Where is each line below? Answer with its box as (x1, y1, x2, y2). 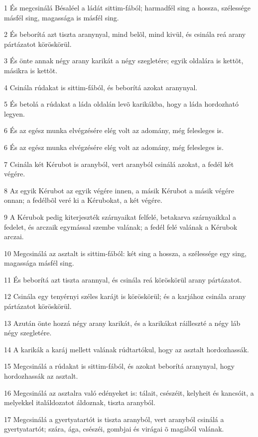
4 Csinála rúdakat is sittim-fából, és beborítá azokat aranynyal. (4, 82, 198, 92)
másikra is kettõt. (4, 65, 58, 75)
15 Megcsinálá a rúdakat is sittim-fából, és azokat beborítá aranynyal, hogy (4, 361, 235, 371)
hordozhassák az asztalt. (4, 371, 78, 381)
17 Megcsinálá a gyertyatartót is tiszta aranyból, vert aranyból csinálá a (4, 414, 224, 424)
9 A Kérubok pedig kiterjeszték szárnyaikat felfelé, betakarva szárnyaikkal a (4, 211, 236, 222)
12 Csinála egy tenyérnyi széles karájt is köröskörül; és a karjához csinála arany (4, 291, 246, 301)
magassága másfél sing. (4, 258, 74, 268)
